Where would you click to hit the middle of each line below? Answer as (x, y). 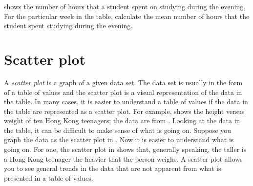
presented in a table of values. (49, 177)
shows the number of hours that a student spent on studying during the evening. (125, 6)
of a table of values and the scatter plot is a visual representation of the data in (123, 92)
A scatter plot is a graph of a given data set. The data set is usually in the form (123, 82)
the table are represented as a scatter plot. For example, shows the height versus (124, 111)
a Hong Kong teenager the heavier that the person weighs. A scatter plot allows (123, 158)
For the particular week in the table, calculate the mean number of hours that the (127, 16)
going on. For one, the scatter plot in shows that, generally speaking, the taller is (125, 149)
